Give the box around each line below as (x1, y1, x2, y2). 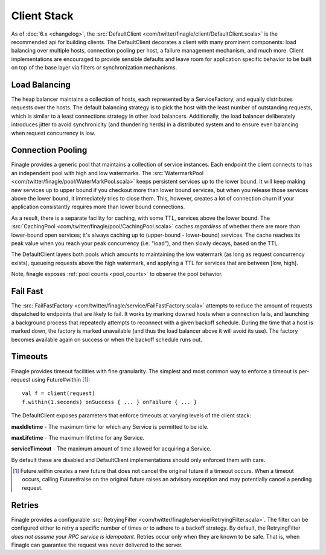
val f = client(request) (22, 390, 95, 397)
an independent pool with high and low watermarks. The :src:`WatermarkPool (11, 169, 204, 176)
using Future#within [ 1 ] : (31, 376, 91, 383)
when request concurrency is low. (11, 129, 96, 136)
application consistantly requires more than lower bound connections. (11, 203, 185, 211)
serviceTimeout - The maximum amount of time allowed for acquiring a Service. (11, 445, 212, 452)
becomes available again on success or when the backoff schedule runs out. (11, 336, 202, 343)
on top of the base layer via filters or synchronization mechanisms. (11, 64, 177, 71)
